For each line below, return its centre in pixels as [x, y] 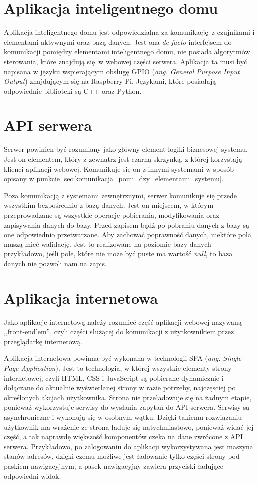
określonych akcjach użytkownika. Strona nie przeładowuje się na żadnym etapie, [128, 397]
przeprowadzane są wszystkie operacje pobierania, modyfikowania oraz [112, 214]
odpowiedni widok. [33, 475]
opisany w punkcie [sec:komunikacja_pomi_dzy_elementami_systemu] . [114, 178]
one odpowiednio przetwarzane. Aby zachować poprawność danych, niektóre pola [128, 234]
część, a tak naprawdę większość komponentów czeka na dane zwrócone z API [123, 436]
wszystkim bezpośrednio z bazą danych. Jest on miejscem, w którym [109, 205]
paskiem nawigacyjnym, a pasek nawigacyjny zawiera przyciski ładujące [114, 465]
